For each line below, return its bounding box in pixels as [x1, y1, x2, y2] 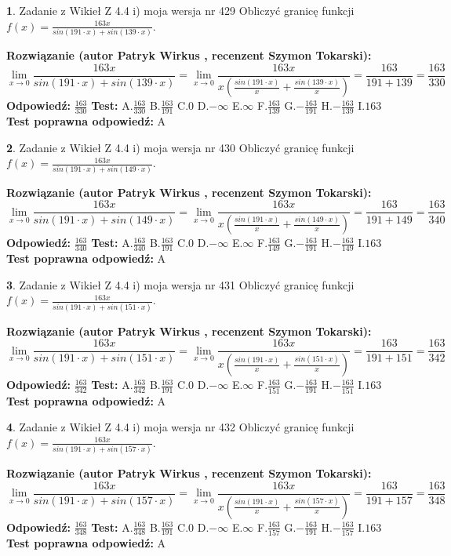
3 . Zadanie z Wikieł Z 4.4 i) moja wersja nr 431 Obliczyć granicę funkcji [6, 276, 355, 293]
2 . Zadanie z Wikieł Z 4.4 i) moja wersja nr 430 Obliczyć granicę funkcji [6, 139, 355, 155]
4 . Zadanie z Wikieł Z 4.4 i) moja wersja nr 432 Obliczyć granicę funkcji [6, 419, 355, 435]
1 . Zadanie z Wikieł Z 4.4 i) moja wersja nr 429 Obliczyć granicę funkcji [6, 2, 355, 18]
